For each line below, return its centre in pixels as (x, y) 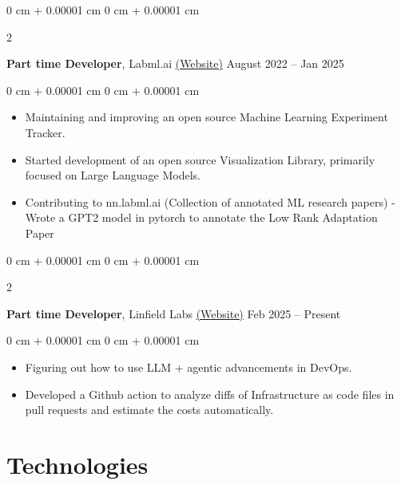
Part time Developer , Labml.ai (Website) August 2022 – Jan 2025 (175, 63)
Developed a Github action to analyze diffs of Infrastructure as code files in (210, 394)
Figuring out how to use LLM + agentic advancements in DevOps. (189, 367)
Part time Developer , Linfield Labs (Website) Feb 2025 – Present (174, 313)
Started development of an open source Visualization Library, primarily (200, 159)
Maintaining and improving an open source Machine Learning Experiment (206, 117)
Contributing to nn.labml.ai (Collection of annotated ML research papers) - (210, 201)
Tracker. (45, 132)
